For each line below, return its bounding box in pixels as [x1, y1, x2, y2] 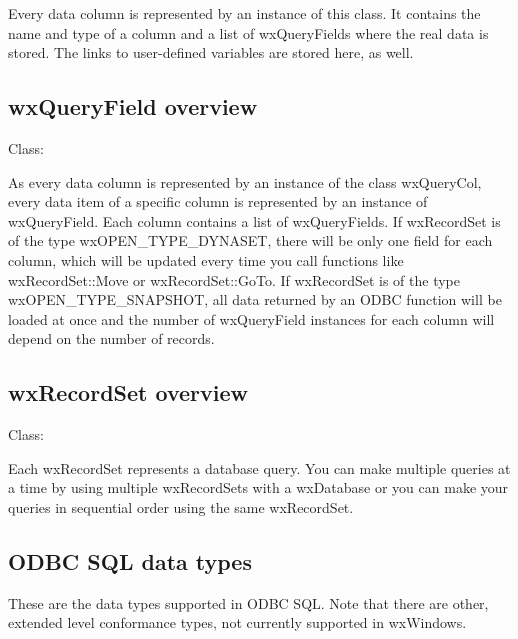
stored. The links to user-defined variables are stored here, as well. [8, 42, 414, 63]
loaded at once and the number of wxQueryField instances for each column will [8, 308, 495, 329]
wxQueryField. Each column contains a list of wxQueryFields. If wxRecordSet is [8, 210, 501, 231]
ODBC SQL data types [8, 545, 252, 576]
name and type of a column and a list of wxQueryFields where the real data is [8, 22, 489, 43]
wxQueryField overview [8, 91, 258, 122]
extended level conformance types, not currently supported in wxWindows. [8, 612, 467, 633]
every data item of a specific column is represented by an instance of [8, 191, 428, 212]
